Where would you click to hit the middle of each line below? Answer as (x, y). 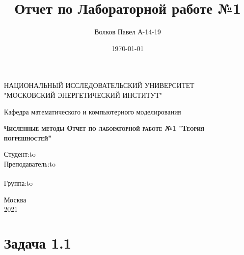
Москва (15, 199)
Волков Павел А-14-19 (128, 32)
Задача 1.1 (38, 243)
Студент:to (20, 154)
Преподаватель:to (30, 163)
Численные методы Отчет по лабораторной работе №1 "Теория (104, 128)
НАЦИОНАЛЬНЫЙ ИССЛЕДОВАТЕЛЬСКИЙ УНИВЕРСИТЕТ (99, 85)
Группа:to (18, 183)
